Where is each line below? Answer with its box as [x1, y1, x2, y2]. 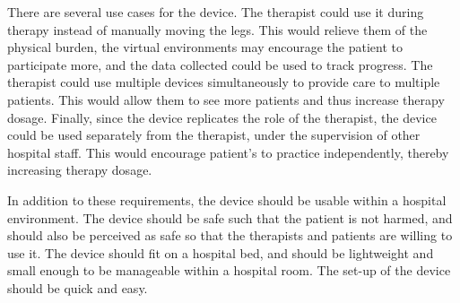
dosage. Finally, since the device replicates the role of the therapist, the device [7, 108, 437, 126]
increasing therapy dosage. [7, 160, 152, 179]
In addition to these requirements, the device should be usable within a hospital [7, 190, 447, 209]
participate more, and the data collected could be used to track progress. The [7, 55, 433, 74]
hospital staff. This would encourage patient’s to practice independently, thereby [7, 143, 449, 161]
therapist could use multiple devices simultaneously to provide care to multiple [7, 73, 440, 91]
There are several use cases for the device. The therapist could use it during [7, 3, 424, 21]
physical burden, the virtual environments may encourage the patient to [7, 38, 403, 56]
